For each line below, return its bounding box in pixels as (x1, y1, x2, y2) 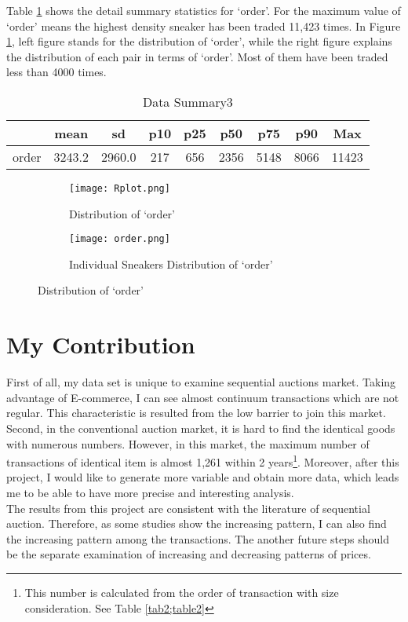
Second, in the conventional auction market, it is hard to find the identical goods (6, 419, 395, 436)
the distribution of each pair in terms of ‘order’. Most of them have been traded (6, 48, 388, 64)
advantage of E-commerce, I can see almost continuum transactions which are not (6, 389, 399, 405)
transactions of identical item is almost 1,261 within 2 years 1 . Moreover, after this (6, 452, 399, 470)
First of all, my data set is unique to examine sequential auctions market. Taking (6, 374, 396, 390)
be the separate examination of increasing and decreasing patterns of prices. (6, 546, 371, 562)
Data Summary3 (142, 92, 233, 111)
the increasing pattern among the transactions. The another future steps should (6, 530, 389, 547)
